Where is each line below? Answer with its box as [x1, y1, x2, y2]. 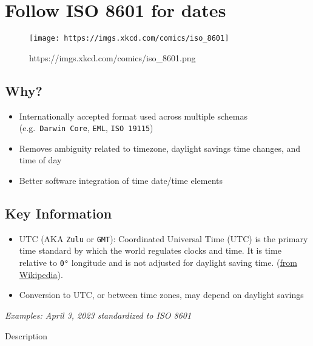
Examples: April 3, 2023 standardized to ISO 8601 [5, 308, 192, 321]
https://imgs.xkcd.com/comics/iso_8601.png [29, 51, 196, 64]
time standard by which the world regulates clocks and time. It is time [19, 244, 281, 257]
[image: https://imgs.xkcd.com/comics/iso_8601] [29, 34, 229, 43]
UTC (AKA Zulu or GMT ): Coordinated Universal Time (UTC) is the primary [19, 232, 308, 245]
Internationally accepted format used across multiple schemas [19, 109, 247, 122]
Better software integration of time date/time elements [19, 174, 223, 187]
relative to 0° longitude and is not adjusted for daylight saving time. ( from [19, 256, 297, 269]
